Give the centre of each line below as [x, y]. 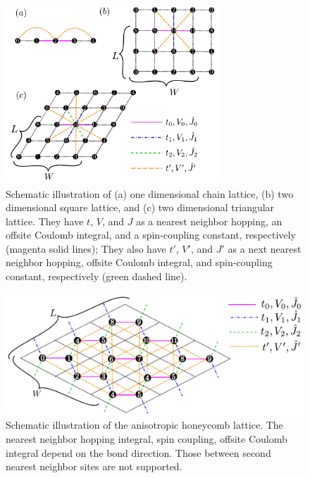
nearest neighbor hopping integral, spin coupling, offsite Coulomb [147, 438]
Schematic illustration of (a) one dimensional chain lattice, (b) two [150, 193]
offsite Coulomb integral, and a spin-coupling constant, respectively [151, 235]
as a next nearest [265, 248]
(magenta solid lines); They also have [86, 248]
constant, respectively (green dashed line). [97, 276]
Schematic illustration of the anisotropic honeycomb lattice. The [144, 425]
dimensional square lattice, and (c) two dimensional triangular [140, 207]
